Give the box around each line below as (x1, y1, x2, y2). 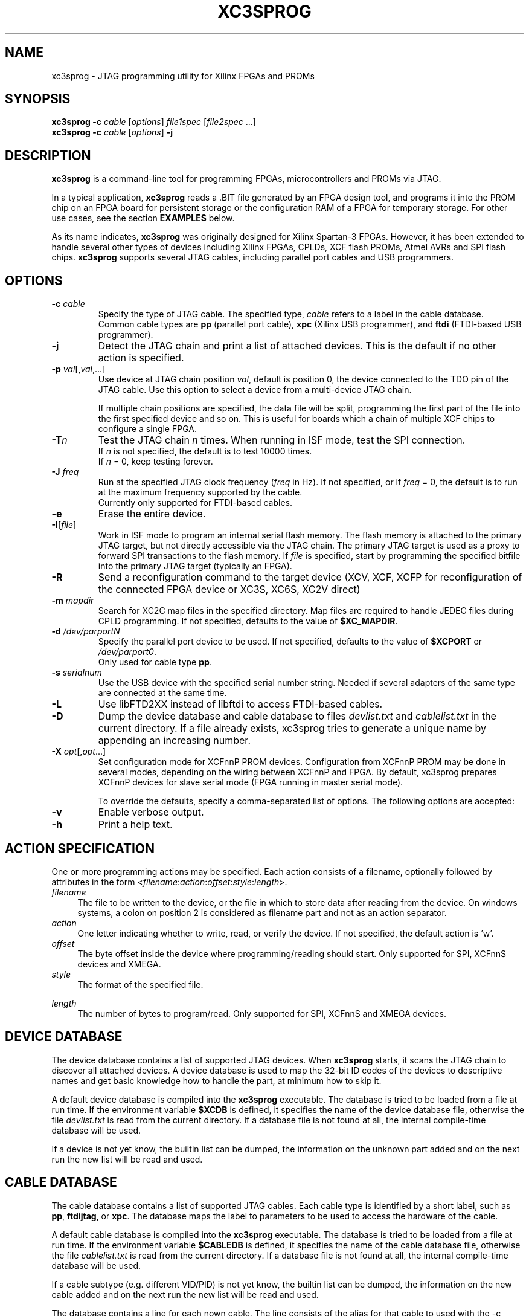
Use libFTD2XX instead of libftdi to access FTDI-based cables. (98, 698, 383, 711)
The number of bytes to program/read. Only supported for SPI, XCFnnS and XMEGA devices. (77, 1008, 446, 1019)
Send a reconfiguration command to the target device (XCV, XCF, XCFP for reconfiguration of (98, 571, 522, 584)
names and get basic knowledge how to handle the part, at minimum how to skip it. (51, 1075, 382, 1086)
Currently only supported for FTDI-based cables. (98, 497, 293, 508)
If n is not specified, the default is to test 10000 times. (98, 446, 312, 457)
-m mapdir (51, 595, 94, 606)
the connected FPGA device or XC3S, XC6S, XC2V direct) (98, 583, 361, 596)
